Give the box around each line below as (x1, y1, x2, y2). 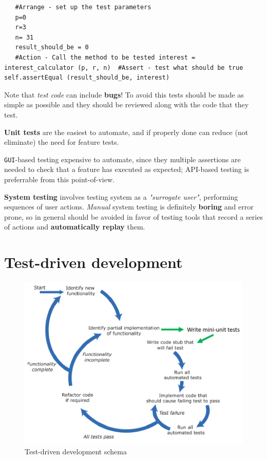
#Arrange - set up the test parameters (15, 4, 151, 11)
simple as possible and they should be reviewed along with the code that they (4, 99, 249, 110)
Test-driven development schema (25, 446, 127, 456)
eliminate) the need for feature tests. (4, 137, 119, 147)
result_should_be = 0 (15, 44, 89, 51)
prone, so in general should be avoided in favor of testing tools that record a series (4, 211, 263, 222)
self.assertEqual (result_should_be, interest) (4, 74, 170, 82)
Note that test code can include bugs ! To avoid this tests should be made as (4, 89, 244, 100)
